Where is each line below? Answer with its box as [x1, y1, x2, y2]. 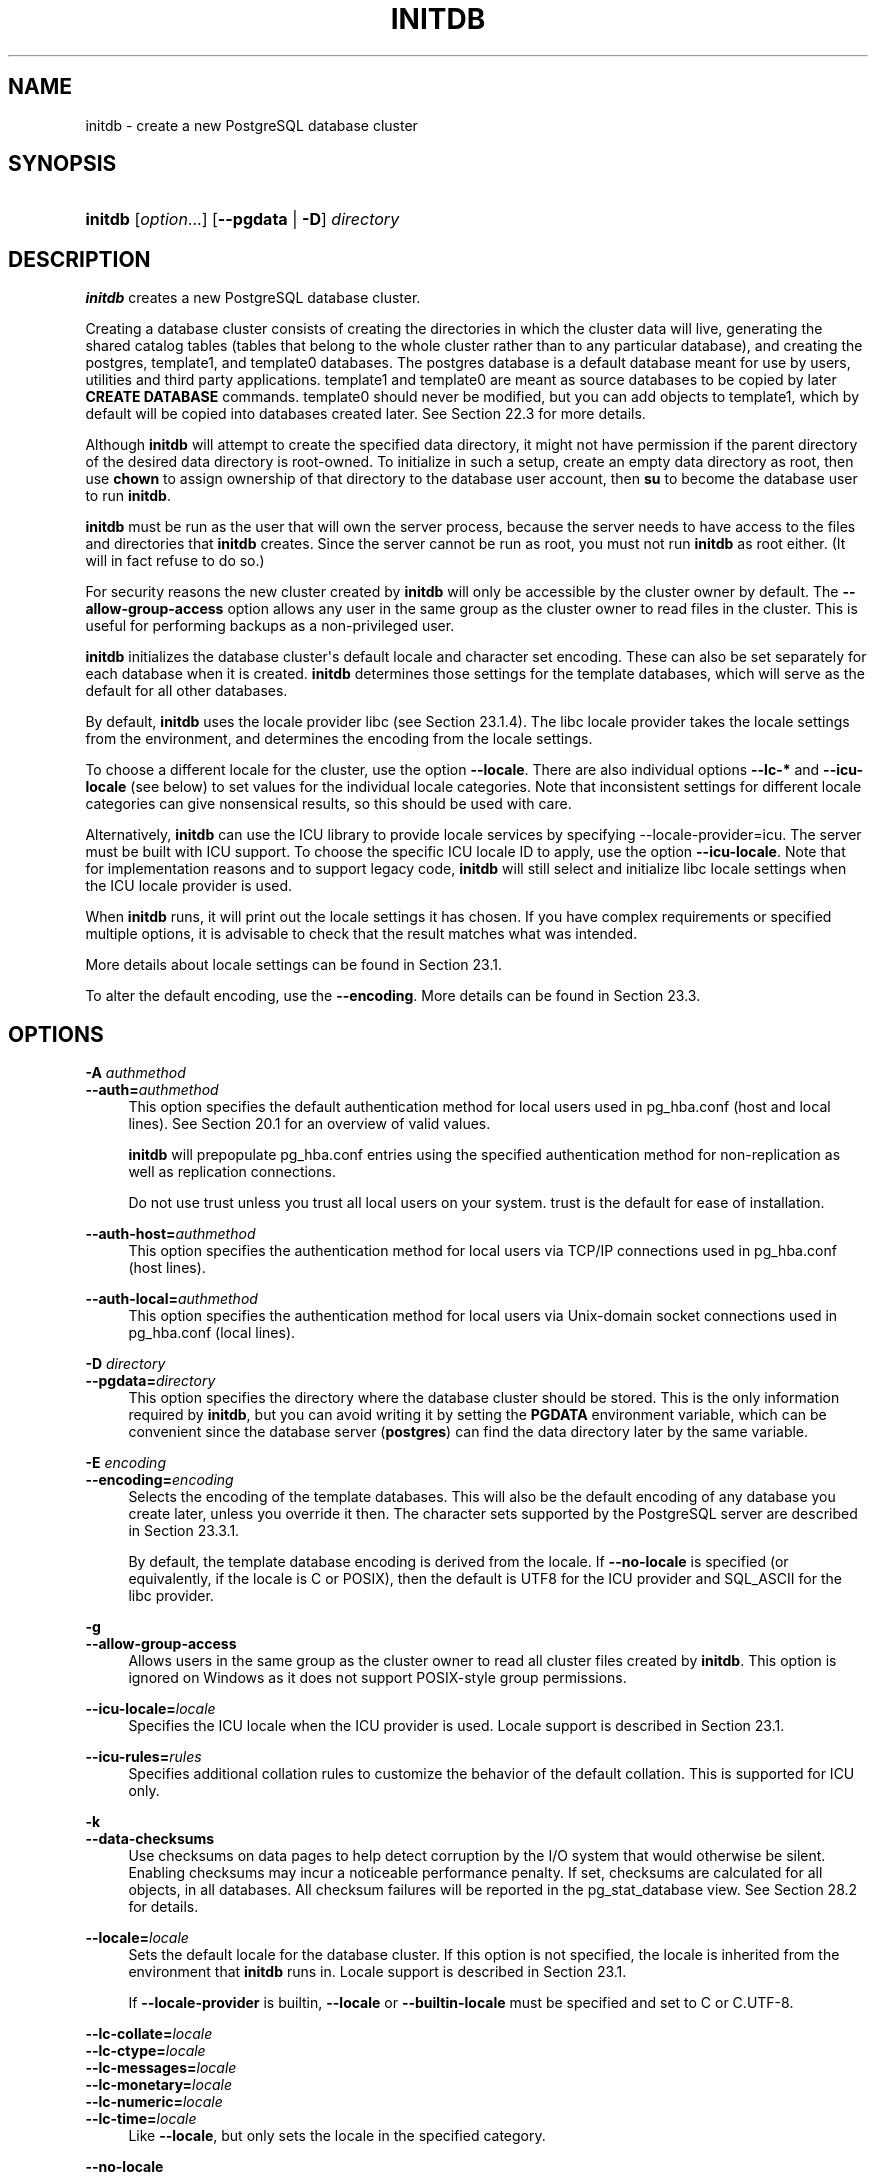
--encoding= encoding [85, 1471, 234, 1489]
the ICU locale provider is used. [85, 877, 293, 895]
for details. [128, 1898, 199, 1916]
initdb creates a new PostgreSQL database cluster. [85, 289, 421, 307]
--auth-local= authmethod [85, 1290, 258, 1308]
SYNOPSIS [8, 151, 117, 177]
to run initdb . [85, 487, 171, 505]
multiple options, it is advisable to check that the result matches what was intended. [85, 925, 638, 943]
